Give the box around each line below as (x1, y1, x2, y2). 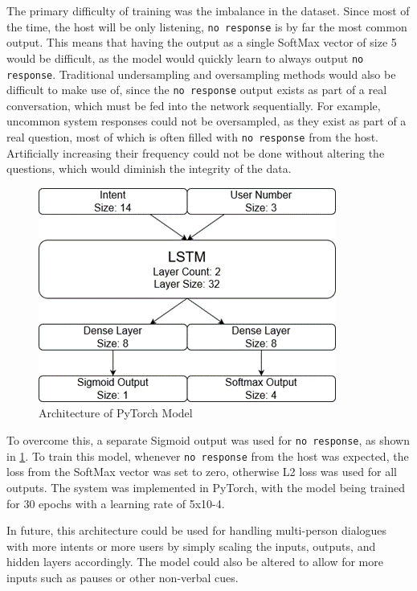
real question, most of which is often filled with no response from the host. (6, 129, 378, 145)
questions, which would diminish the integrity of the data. (6, 160, 292, 177)
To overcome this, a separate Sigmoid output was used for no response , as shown (6, 432, 411, 449)
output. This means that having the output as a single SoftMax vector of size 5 (6, 34, 397, 51)
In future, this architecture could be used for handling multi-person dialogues (6, 522, 387, 539)
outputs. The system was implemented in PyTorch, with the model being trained (6, 478, 406, 495)
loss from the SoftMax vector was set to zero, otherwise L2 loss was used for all (6, 463, 397, 480)
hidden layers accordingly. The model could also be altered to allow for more (6, 553, 383, 570)
